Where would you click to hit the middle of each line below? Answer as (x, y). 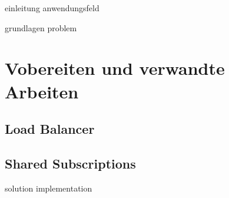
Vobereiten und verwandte (115, 68)
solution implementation (49, 188)
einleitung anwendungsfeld (52, 8)
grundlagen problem (41, 27)
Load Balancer (50, 129)
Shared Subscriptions (70, 163)
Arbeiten (42, 91)
